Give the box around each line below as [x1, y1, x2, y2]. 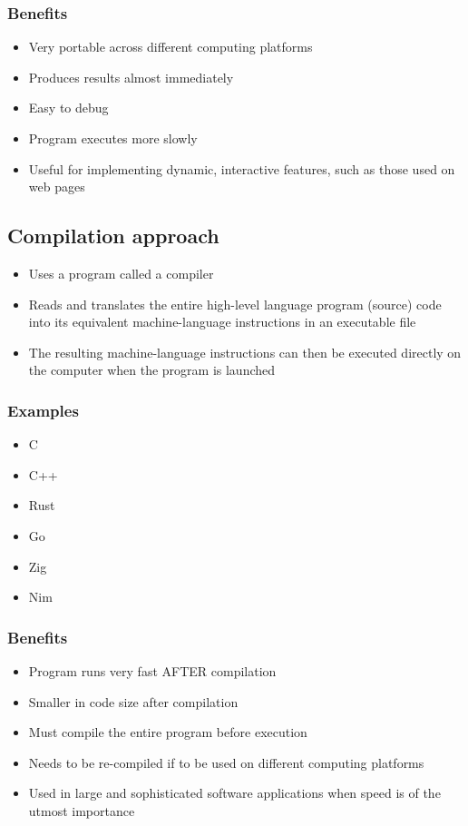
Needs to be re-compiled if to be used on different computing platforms [28, 752, 424, 772]
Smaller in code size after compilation [28, 692, 239, 711]
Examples [7, 398, 79, 421]
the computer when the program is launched [28, 360, 276, 379]
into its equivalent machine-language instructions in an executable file [28, 312, 416, 331]
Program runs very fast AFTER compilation [28, 661, 277, 680]
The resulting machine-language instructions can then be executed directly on [28, 342, 462, 361]
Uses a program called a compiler [28, 263, 214, 282]
